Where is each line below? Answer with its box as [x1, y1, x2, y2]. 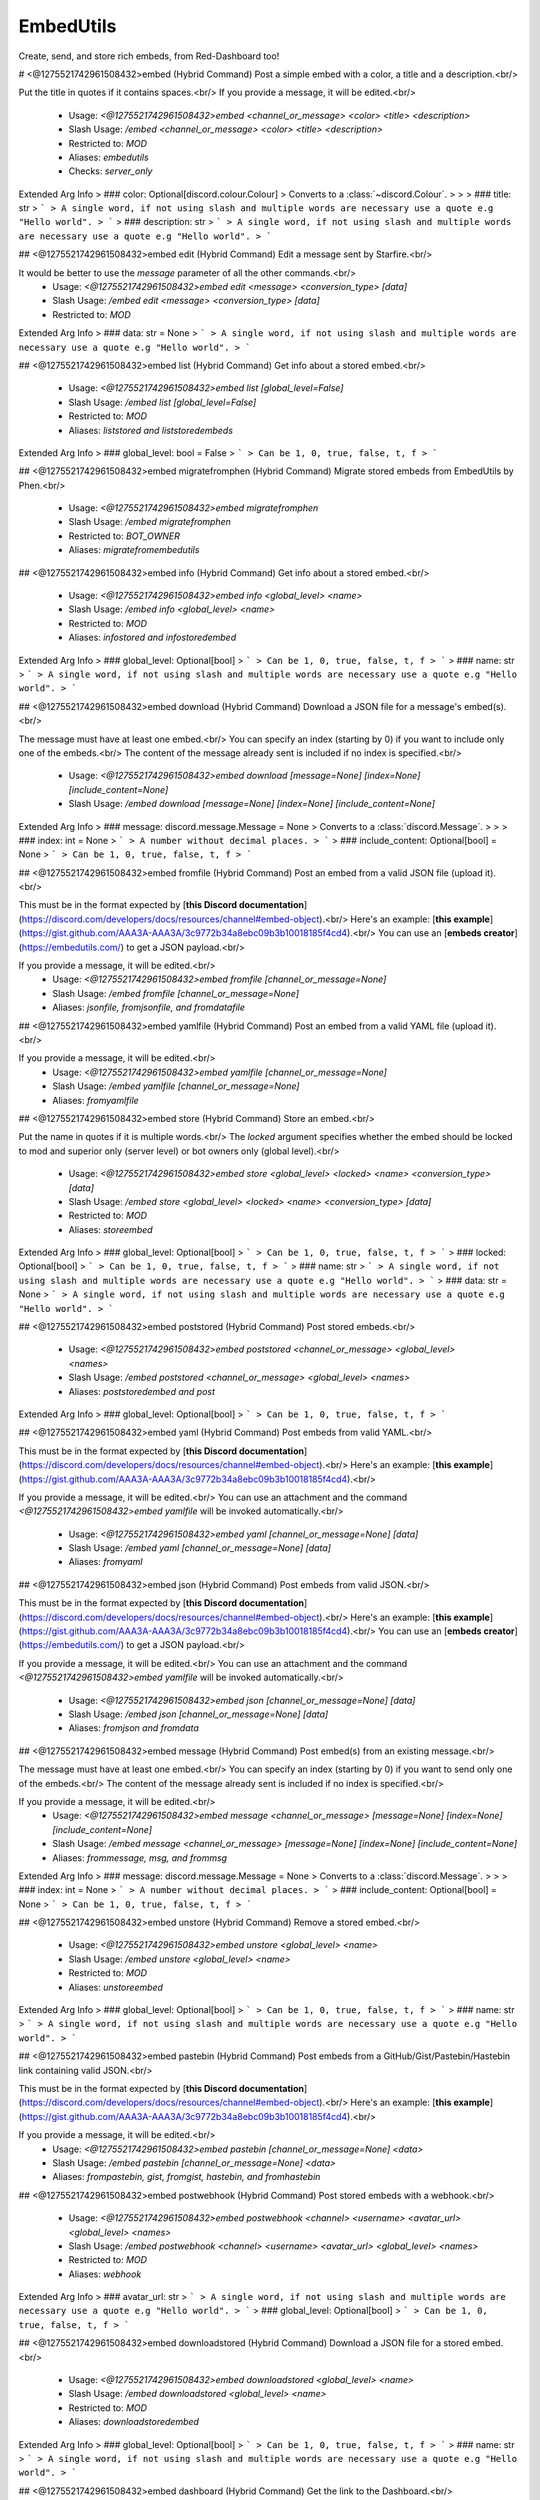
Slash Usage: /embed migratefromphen [68, 516, 232, 528]
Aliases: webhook [68, 2268, 142, 2280]
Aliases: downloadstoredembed [68, 2416, 200, 2428]
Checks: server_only [68, 165, 153, 177]
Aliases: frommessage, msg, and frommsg [52, 1851, 228, 1864]
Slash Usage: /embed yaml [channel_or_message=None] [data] [68, 1542, 332, 1554]
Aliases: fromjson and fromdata [68, 1722, 200, 1734]
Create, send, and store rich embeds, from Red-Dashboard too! [18, 50, 280, 62]
